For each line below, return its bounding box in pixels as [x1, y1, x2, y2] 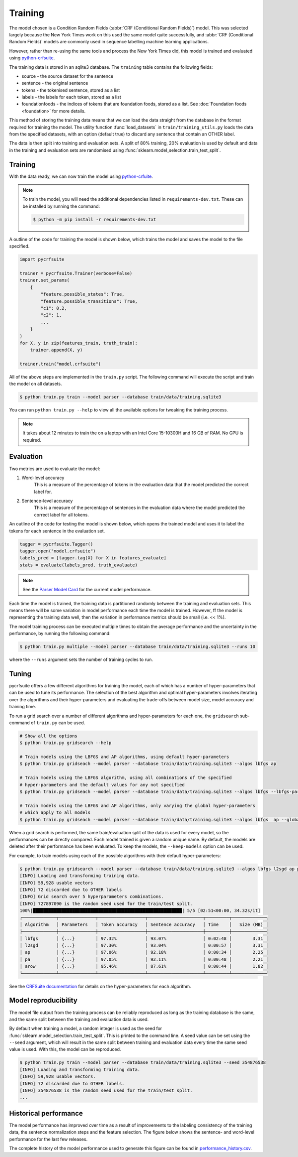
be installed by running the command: [22, 203, 100, 209]
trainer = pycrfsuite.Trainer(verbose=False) [19, 270, 133, 276]
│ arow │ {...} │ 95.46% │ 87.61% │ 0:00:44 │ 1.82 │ [19, 964, 269, 969]
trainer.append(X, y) [30, 347, 83, 353]
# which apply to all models [19, 810, 91, 815]
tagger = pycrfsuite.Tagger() [19, 541, 93, 547]
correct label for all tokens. [34, 512, 89, 517]
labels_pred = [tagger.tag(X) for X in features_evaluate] [19, 555, 166, 561]
